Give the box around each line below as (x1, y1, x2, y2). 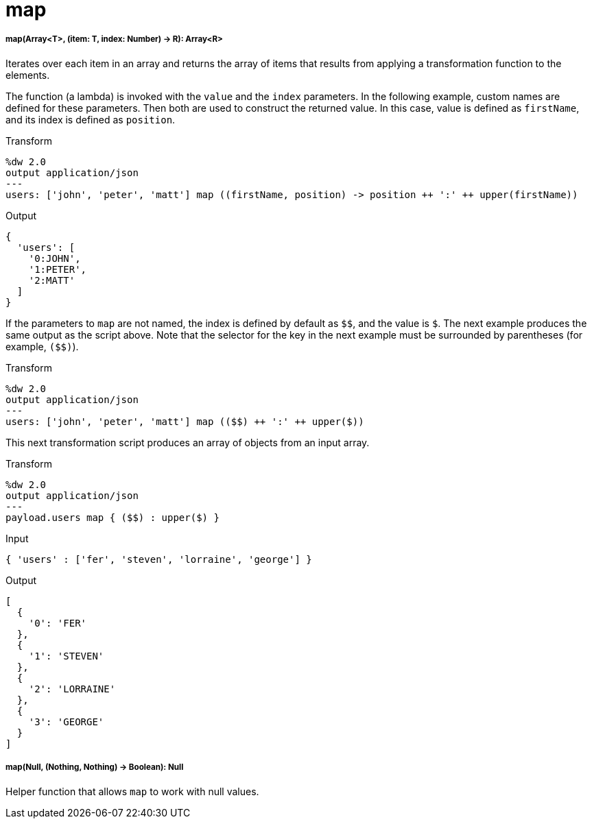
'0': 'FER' (28, 617, 87, 629)
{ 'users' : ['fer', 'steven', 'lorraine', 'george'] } (5, 553, 312, 565)
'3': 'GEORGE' (28, 716, 104, 727)
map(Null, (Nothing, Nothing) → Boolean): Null (5, 762, 184, 773)
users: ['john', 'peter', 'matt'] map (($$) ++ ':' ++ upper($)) (5, 415, 364, 427)
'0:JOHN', (28, 252, 81, 264)
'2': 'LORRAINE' (28, 683, 116, 694)
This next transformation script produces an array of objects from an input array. (5, 436, 370, 448)
